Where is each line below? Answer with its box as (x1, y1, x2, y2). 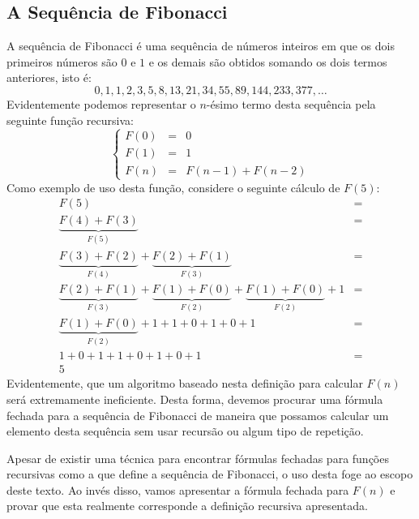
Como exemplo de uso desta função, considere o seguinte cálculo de (6, 178, 340, 195)
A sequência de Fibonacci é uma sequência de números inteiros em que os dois (6, 37, 395, 54)
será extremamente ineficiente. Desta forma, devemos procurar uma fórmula (6, 390, 383, 407)
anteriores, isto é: (6, 69, 92, 86)
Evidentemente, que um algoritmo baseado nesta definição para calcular (6, 375, 363, 392)
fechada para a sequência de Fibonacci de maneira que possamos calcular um (6, 406, 389, 423)
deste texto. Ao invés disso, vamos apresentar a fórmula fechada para (6, 481, 349, 498)
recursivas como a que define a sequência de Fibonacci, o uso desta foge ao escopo (6, 465, 413, 483)
